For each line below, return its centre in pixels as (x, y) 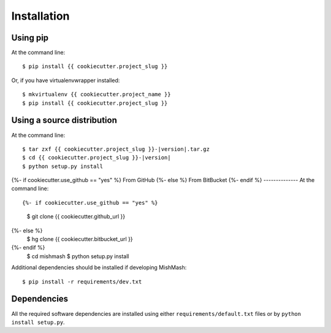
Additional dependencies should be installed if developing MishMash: (99, 267)
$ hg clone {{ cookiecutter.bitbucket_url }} (80, 239)
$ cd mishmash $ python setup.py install (78, 256)
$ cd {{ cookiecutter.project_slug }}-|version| (97, 158)
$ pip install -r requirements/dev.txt (82, 281)
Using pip (30, 38)
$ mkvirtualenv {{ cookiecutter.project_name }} (97, 94)
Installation (40, 16)
